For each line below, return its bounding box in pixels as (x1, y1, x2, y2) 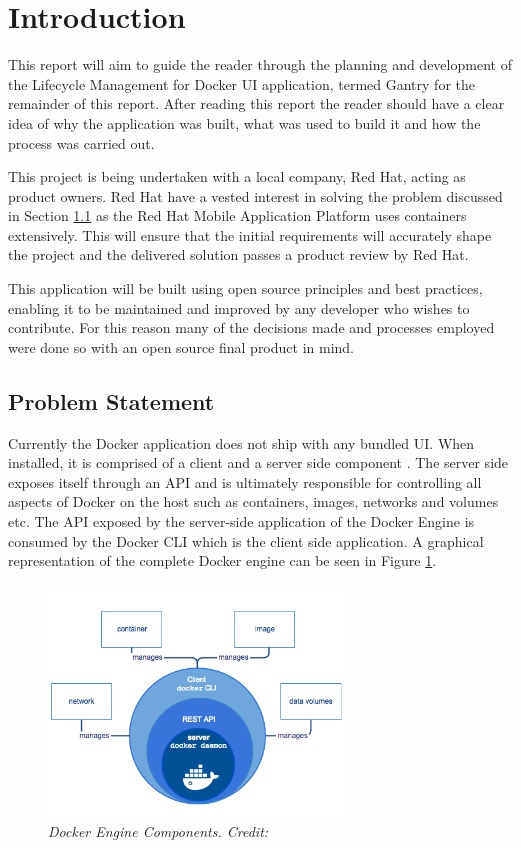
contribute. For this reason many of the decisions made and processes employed (8, 317, 495, 338)
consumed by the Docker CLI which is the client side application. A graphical (8, 530, 484, 551)
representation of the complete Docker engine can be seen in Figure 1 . (8, 550, 437, 571)
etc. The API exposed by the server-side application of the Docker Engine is (8, 511, 475, 532)
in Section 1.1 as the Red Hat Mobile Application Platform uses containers (8, 205, 467, 226)
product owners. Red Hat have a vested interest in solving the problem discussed (8, 185, 503, 206)
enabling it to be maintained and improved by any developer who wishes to (8, 297, 470, 318)
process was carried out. (8, 132, 155, 153)
